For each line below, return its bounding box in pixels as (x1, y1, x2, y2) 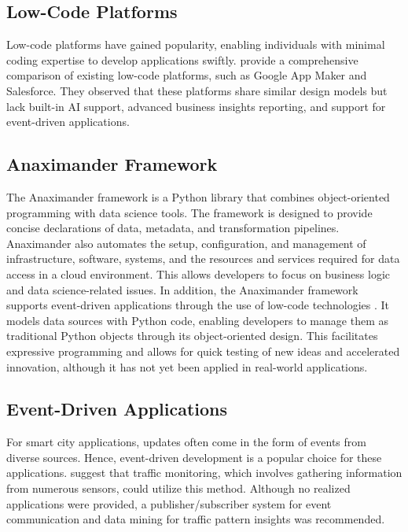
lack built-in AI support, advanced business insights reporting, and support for (6, 98, 386, 114)
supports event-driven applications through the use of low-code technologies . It (6, 297, 390, 313)
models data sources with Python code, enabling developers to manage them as (6, 312, 388, 328)
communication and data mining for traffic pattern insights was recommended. (6, 511, 385, 527)
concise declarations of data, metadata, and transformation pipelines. (6, 220, 340, 236)
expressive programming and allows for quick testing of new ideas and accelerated (6, 342, 400, 359)
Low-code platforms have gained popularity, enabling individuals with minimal (6, 36, 385, 53)
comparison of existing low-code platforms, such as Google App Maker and (6, 67, 367, 83)
